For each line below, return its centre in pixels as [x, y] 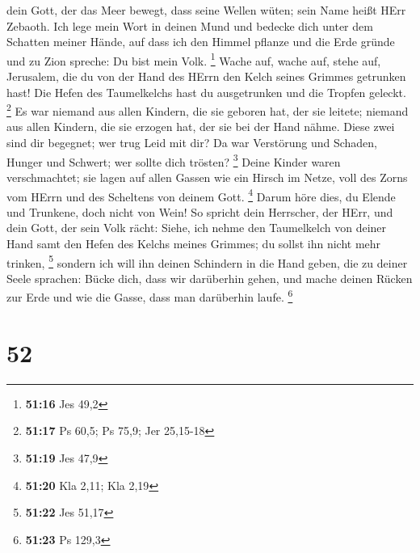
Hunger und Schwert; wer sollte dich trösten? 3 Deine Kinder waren [174, 160]
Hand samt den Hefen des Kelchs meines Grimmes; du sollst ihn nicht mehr [194, 243]
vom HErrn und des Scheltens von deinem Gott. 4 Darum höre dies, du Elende [201, 195]
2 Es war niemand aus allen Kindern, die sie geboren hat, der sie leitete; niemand [208, 110]
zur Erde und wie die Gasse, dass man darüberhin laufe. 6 [150, 296]
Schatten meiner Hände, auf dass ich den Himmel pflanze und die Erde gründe [201, 42]
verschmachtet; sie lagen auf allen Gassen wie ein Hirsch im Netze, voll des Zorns [207, 177]
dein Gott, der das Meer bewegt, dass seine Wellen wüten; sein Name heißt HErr [206, 10]
